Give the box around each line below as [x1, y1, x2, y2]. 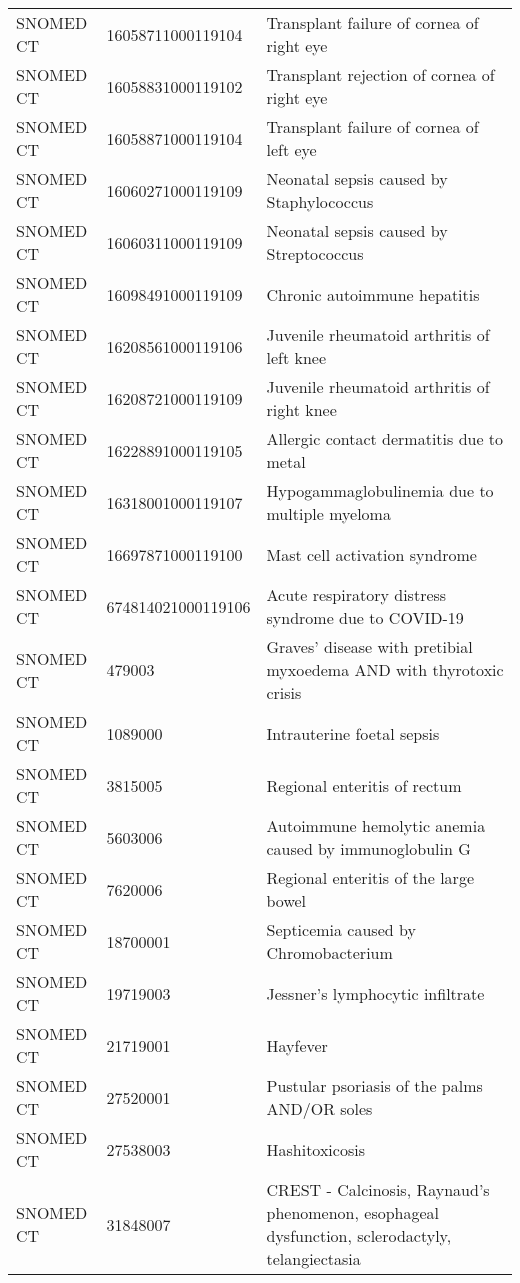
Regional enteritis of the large [266, 866, 474, 889]
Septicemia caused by [266, 918, 416, 941]
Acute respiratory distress [266, 583, 447, 606]
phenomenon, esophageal [266, 1201, 440, 1224]
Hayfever [266, 1033, 328, 1057]
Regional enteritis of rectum [266, 773, 462, 797]
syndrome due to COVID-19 [266, 606, 464, 629]
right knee [266, 398, 337, 421]
